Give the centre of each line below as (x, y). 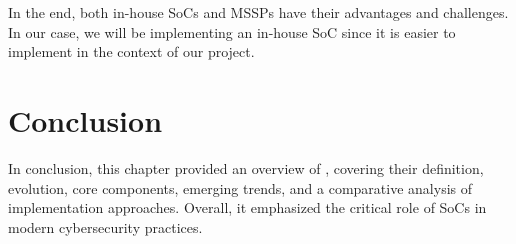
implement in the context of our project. (131, 51)
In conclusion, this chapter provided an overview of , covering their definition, (246, 167)
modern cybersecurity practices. (105, 226)
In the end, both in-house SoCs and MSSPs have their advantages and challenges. (258, 12)
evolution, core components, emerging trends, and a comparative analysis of (240, 187)
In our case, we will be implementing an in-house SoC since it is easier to (232, 31)
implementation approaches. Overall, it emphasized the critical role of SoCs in (247, 207)
